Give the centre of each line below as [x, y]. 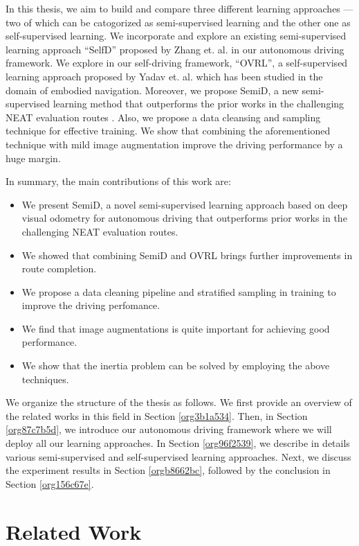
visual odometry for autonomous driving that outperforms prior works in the [184, 218]
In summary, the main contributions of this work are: [118, 181]
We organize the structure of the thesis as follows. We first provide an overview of [179, 402]
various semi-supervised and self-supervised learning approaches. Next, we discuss [178, 456]
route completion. [59, 268]
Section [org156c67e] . [50, 483]
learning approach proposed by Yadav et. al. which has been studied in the [164, 76]
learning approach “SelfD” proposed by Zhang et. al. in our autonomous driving [175, 49]
